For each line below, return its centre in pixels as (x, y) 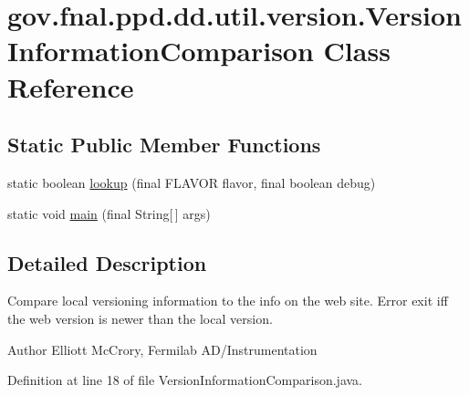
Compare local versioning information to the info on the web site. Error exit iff (228, 301)
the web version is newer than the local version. (140, 318)
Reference (71, 86)
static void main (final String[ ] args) (109, 213)
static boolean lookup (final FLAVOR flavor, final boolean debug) (192, 182)
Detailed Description (107, 262)
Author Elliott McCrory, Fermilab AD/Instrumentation (162, 349)
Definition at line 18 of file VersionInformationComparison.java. (185, 380)
